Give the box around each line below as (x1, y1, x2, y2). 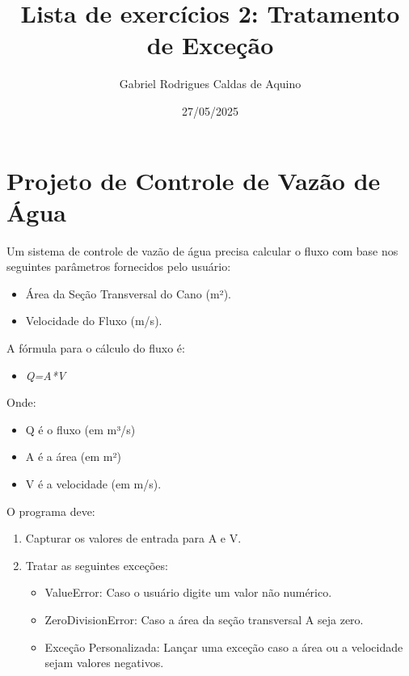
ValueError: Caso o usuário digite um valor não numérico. (44, 584, 332, 601)
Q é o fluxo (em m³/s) (25, 420, 136, 437)
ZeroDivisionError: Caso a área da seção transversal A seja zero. (44, 611, 364, 627)
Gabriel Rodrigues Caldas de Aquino (119, 75, 301, 92)
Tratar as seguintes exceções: (25, 556, 168, 573)
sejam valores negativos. (44, 654, 164, 671)
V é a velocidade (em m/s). (25, 475, 162, 492)
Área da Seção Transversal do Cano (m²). (25, 285, 231, 302)
